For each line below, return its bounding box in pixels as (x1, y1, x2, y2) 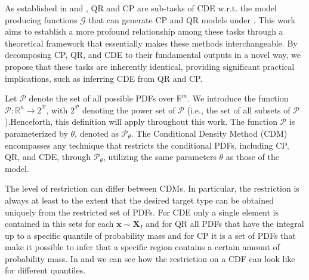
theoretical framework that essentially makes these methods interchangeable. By (5, 36, 298, 49)
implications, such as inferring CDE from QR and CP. (5, 72, 203, 84)
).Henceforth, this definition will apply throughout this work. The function (5, 115, 277, 128)
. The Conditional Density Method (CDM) (131, 127, 288, 139)
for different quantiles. (5, 264, 86, 276)
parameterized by (5, 127, 68, 139)
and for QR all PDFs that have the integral (146, 217, 304, 230)
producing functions (5, 13, 78, 26)
